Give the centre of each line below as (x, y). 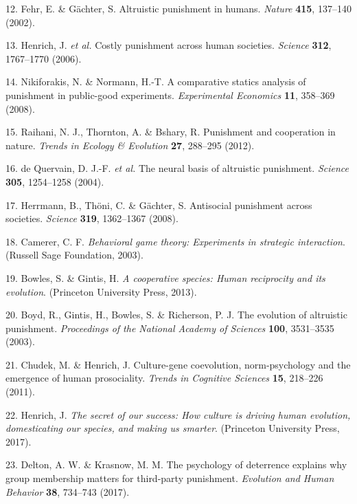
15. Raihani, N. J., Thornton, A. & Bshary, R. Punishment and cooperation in (171, 132)
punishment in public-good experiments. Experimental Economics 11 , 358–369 (170, 95)
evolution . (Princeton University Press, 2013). (101, 291)
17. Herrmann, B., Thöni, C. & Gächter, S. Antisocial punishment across (159, 205)
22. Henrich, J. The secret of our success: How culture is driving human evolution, (178, 414)
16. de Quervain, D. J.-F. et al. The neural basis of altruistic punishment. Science (177, 168)
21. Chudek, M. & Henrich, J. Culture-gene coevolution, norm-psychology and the (178, 364)
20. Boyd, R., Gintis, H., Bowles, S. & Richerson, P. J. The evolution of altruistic (176, 315)
